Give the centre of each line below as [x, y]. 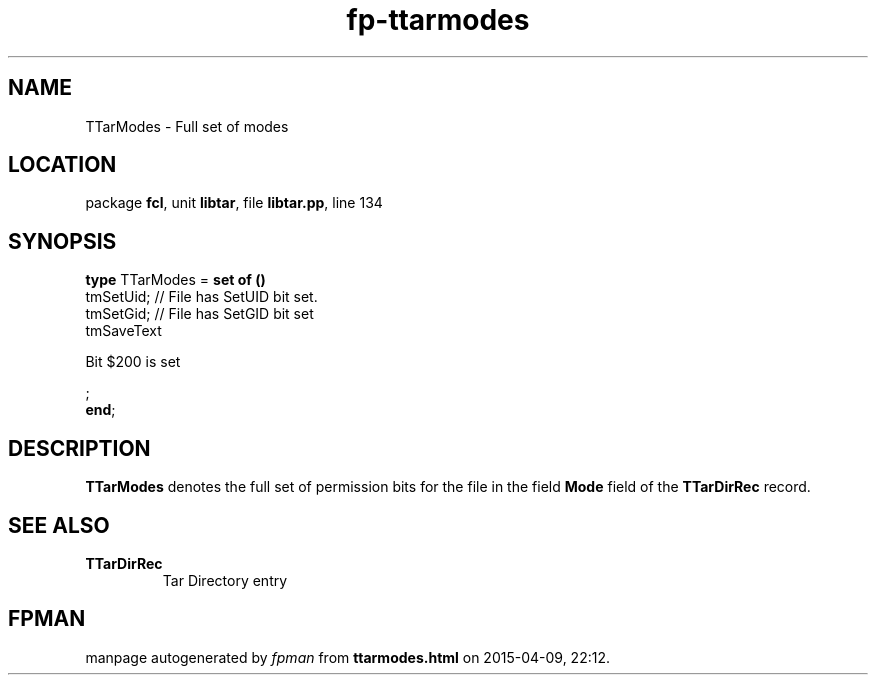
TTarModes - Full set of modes [187, 126]
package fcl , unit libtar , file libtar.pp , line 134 [234, 203]
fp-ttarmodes [438, 20]
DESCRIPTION [79, 448]
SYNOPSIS [62, 241]
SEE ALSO [59, 525]
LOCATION [62, 165]
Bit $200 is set [133, 362]
